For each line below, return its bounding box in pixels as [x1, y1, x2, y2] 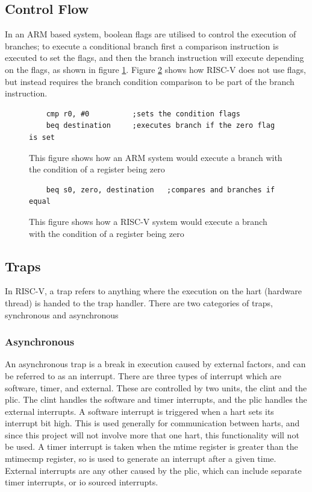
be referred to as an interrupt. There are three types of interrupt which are [5, 369, 282, 382]
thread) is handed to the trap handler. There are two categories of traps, [5, 296, 273, 309]
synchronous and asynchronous [5, 308, 119, 321]
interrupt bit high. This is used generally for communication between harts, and [5, 417, 300, 429]
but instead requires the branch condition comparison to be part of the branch [5, 75, 295, 87]
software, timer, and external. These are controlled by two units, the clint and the [5, 381, 307, 394]
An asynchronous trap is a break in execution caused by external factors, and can [5, 358, 306, 370]
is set [29, 133, 55, 142]
